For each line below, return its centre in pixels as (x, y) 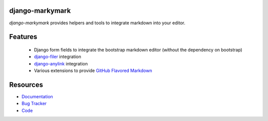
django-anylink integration (61, 63)
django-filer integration (58, 57)
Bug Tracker (34, 104)
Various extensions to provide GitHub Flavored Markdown (93, 71)
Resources (26, 85)
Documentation (37, 96)
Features (23, 37)
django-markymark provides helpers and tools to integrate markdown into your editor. (97, 23)
